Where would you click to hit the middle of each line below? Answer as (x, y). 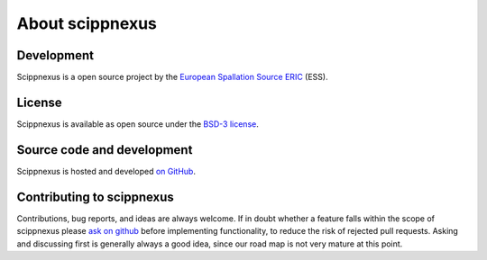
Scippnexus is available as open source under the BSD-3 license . (138, 124)
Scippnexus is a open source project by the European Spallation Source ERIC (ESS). (172, 77)
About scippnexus (87, 23)
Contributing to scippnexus (96, 197)
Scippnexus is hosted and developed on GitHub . (106, 171)
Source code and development (105, 150)
